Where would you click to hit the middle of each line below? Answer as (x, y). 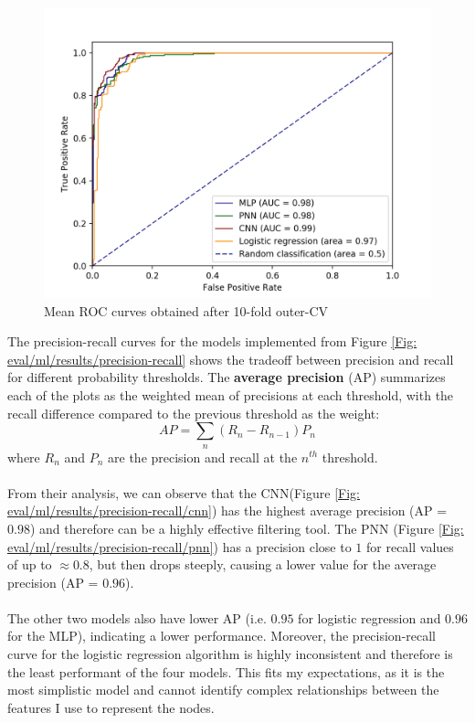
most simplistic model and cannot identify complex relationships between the (223, 690)
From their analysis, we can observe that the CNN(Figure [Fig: (184, 492)
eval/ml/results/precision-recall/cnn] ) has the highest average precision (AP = (227, 510)
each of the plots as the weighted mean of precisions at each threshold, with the (231, 394)
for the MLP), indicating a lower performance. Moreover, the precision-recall (222, 636)
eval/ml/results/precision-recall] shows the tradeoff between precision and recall (231, 359)
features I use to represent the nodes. (111, 707)
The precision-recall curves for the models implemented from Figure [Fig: (212, 341)
